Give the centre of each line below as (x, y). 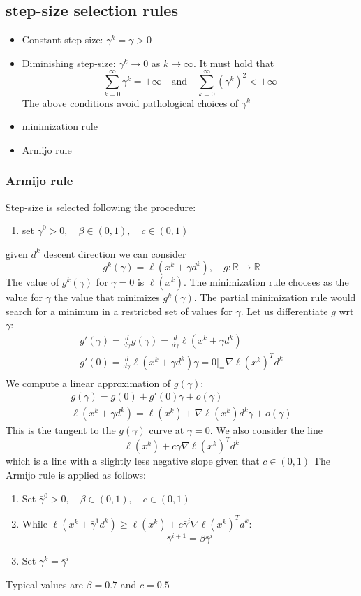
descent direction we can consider (115, 253)
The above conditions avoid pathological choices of (130, 102)
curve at (167, 430)
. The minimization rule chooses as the (266, 282)
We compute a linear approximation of (88, 383)
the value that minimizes (107, 297)
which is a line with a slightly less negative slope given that (133, 461)
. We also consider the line (266, 430)
